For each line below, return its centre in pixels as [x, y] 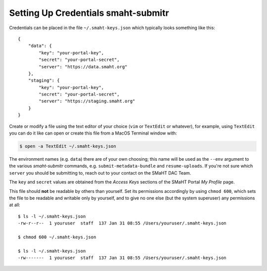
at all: [15, 205]
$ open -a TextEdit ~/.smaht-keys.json [68, 146]
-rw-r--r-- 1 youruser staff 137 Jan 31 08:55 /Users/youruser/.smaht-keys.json [122, 223]
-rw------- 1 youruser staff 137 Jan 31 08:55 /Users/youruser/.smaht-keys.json [122, 258]
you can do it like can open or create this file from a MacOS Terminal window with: [93, 133]
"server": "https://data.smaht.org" [83, 67]
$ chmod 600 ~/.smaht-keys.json [57, 237]
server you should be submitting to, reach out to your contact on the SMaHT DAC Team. [100, 173]
